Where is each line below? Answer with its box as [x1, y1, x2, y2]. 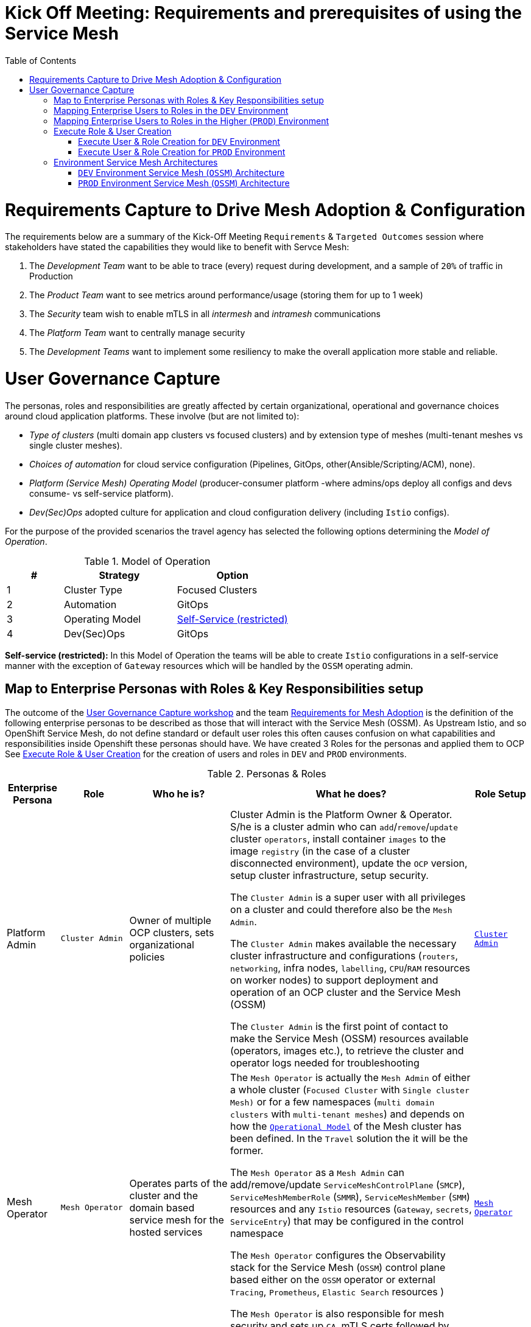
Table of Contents [5, 55, 77, 66]
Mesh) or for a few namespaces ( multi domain [230, 1095, 435, 1108]
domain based [129, 1201, 195, 1214]
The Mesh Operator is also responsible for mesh [230, 1307, 445, 1320]
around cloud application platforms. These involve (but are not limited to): [5, 410, 300, 421]
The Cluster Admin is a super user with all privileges [230, 891, 466, 903]
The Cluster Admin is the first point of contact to [230, 1020, 448, 1032]
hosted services [129, 1225, 203, 1238]
